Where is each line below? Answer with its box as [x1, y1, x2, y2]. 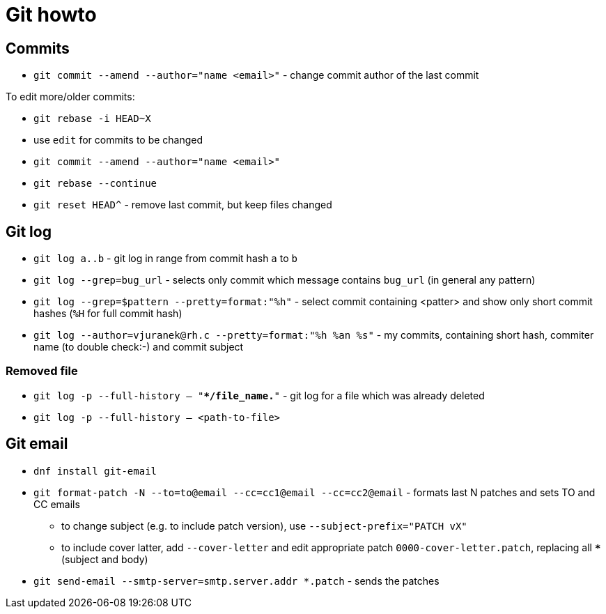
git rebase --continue [33, 178, 157, 190]
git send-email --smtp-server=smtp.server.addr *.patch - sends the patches [33, 574, 440, 587]
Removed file [6, 364, 78, 378]
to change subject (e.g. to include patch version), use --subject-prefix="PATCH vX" [61, 519, 467, 532]
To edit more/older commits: [6, 91, 135, 103]
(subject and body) [61, 553, 148, 565]
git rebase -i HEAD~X [33, 113, 151, 125]
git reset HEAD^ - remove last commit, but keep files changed [33, 199, 332, 211]
